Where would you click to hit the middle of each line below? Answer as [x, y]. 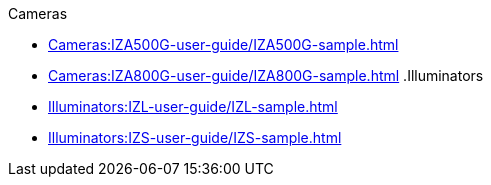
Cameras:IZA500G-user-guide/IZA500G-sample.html [223, 44]
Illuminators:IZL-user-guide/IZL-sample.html [193, 106]
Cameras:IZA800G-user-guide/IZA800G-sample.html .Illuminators [266, 75]
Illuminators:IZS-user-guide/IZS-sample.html [195, 137]
